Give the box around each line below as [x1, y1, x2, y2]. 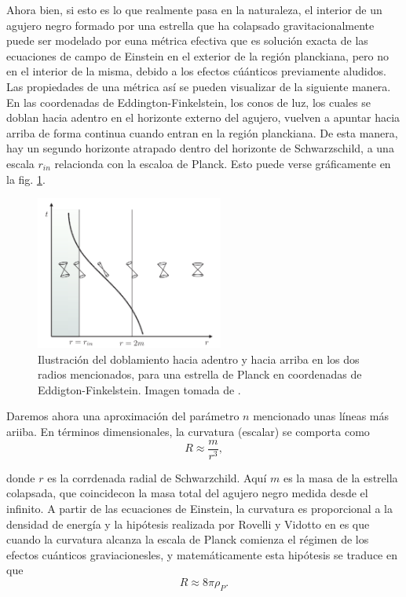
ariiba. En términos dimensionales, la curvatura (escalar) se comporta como [6, 423, 370, 440]
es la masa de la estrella [283, 469, 398, 485]
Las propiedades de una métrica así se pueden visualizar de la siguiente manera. [6, 78, 391, 94]
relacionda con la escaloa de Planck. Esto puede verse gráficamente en [54, 155, 391, 171]
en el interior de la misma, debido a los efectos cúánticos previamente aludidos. [6, 63, 386, 79]
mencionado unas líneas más [253, 408, 390, 424]
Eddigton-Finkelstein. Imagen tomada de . [38, 381, 241, 397]
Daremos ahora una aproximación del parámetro [6, 408, 240, 424]
